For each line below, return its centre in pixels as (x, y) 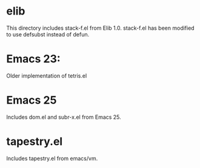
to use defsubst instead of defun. (48, 34)
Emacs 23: (33, 59)
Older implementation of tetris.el (47, 76)
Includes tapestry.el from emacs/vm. (52, 158)
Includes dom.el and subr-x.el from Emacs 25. (64, 117)
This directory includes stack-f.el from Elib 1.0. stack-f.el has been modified (101, 28)
